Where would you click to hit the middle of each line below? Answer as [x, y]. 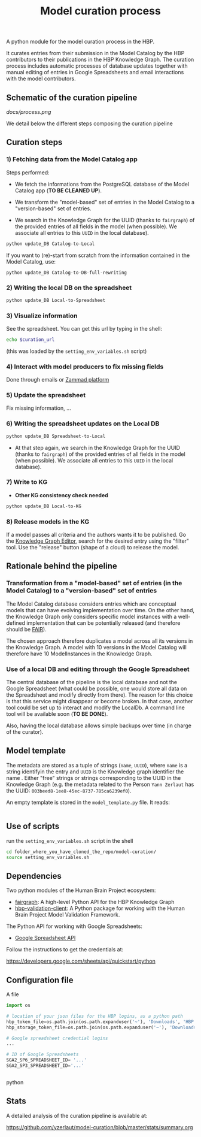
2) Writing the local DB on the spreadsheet [69, 288]
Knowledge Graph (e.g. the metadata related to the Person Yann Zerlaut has [100, 784]
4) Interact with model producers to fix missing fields [85, 367]
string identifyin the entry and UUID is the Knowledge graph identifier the [95, 772]
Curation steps [34, 142]
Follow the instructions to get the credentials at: [65, 949]
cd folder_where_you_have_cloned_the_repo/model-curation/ [81, 852]
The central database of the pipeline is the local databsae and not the [92, 682]
